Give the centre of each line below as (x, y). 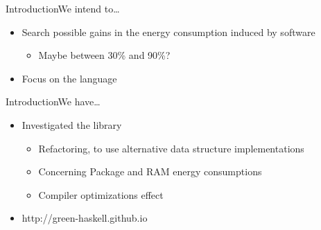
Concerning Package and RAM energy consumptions (150, 171)
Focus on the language (69, 78)
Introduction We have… (53, 101)
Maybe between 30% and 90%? (104, 55)
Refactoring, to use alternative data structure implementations (171, 148)
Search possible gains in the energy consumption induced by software (168, 32)
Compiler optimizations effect (101, 194)
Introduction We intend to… (63, 8)
